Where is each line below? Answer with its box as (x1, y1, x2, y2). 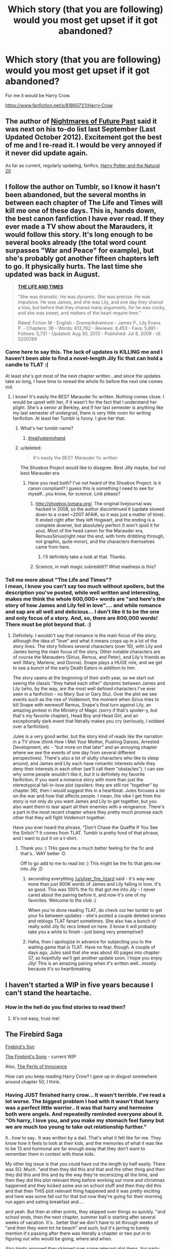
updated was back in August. (5, 270, 100, 279)
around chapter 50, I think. (5, 1078, 61, 1084)
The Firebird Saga (5, 1030, 63, 1039)
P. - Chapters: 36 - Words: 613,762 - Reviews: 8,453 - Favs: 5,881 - (17, 325, 159, 331)
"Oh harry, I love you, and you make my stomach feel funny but (5, 1117, 164, 1124)
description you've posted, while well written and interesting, (5, 589, 160, 596)
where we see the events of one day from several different (12, 750, 136, 756)
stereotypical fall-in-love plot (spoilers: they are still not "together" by (12, 782, 159, 788)
